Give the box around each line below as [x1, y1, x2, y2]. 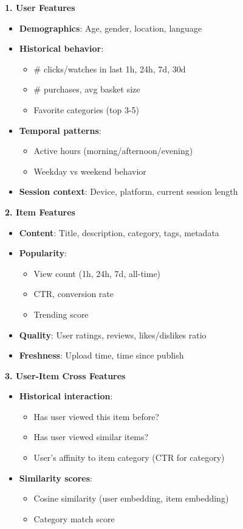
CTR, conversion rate [33, 287, 114, 300]
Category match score [33, 512, 115, 525]
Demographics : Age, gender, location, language [19, 21, 202, 34]
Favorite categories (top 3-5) [33, 103, 139, 116]
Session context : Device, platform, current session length [19, 185, 238, 198]
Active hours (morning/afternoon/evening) [33, 144, 193, 157]
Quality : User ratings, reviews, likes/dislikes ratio [19, 328, 207, 341]
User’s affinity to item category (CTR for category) [33, 451, 225, 464]
